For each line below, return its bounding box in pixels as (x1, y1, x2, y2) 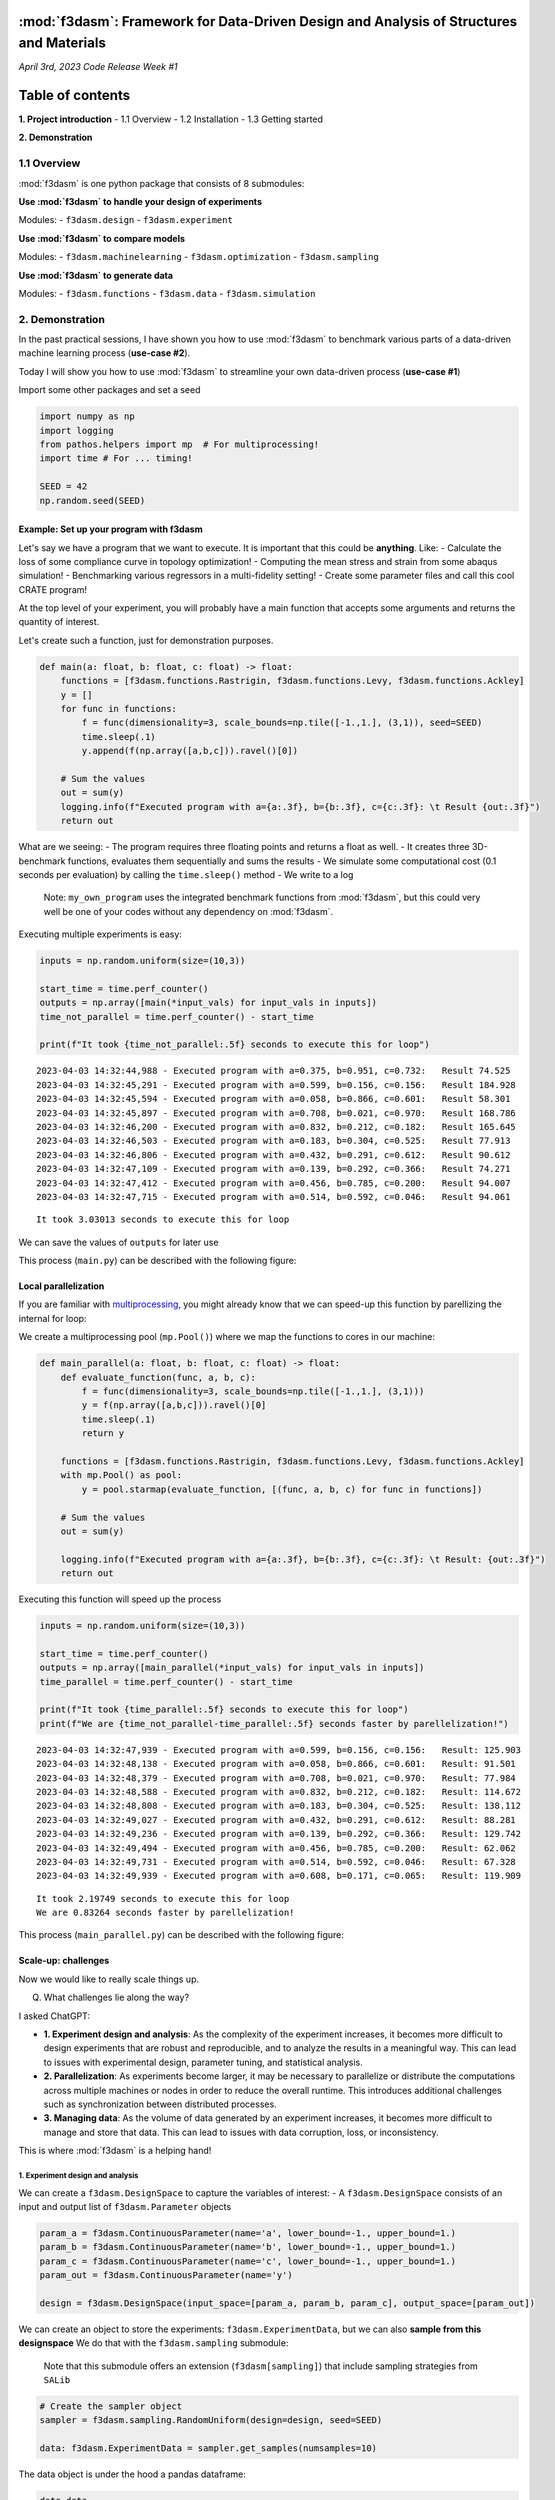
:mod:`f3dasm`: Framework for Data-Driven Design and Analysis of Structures (18, 13, 518, 30)
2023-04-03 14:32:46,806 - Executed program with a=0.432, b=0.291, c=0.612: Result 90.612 (36, 1149, 511, 1160)
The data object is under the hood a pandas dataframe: (18, 2468, 247, 2480)
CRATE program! (18, 583, 88, 595)
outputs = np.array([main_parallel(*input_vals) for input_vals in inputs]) (39, 1662, 425, 1674)
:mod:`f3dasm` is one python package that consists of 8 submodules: (18, 177, 305, 189)
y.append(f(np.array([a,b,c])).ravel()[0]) (81, 745, 299, 757)
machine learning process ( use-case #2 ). (18, 347, 191, 359)
